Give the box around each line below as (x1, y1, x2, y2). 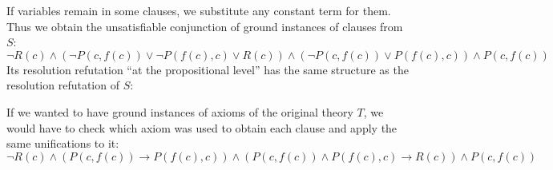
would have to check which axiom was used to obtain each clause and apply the (6, 119, 398, 136)
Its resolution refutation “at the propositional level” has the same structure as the (6, 61, 409, 77)
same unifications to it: (6, 135, 119, 152)
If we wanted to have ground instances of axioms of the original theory (6, 103, 353, 120)
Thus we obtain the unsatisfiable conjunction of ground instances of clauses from (6, 18, 403, 34)
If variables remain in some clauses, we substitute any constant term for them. (6, 2, 391, 18)
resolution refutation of (6, 77, 119, 93)
